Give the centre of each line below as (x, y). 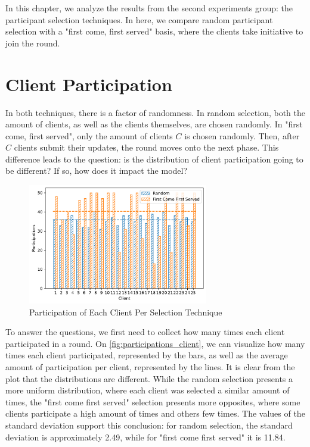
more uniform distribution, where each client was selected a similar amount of (148, 390)
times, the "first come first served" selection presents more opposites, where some (153, 401)
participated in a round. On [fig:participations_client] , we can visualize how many (155, 343)
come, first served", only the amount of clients (89, 135)
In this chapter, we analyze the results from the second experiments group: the (149, 8)
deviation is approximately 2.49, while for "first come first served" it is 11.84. (145, 437)
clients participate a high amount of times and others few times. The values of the (155, 413)
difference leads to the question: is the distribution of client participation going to (154, 159)
